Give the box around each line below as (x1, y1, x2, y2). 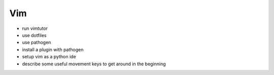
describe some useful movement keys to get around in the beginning (22, 61, 166, 67)
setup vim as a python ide (22, 54, 76, 60)
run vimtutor (22, 25, 48, 31)
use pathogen (22, 40, 51, 46)
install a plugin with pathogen (22, 46, 84, 53)
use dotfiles (22, 32, 47, 38)
